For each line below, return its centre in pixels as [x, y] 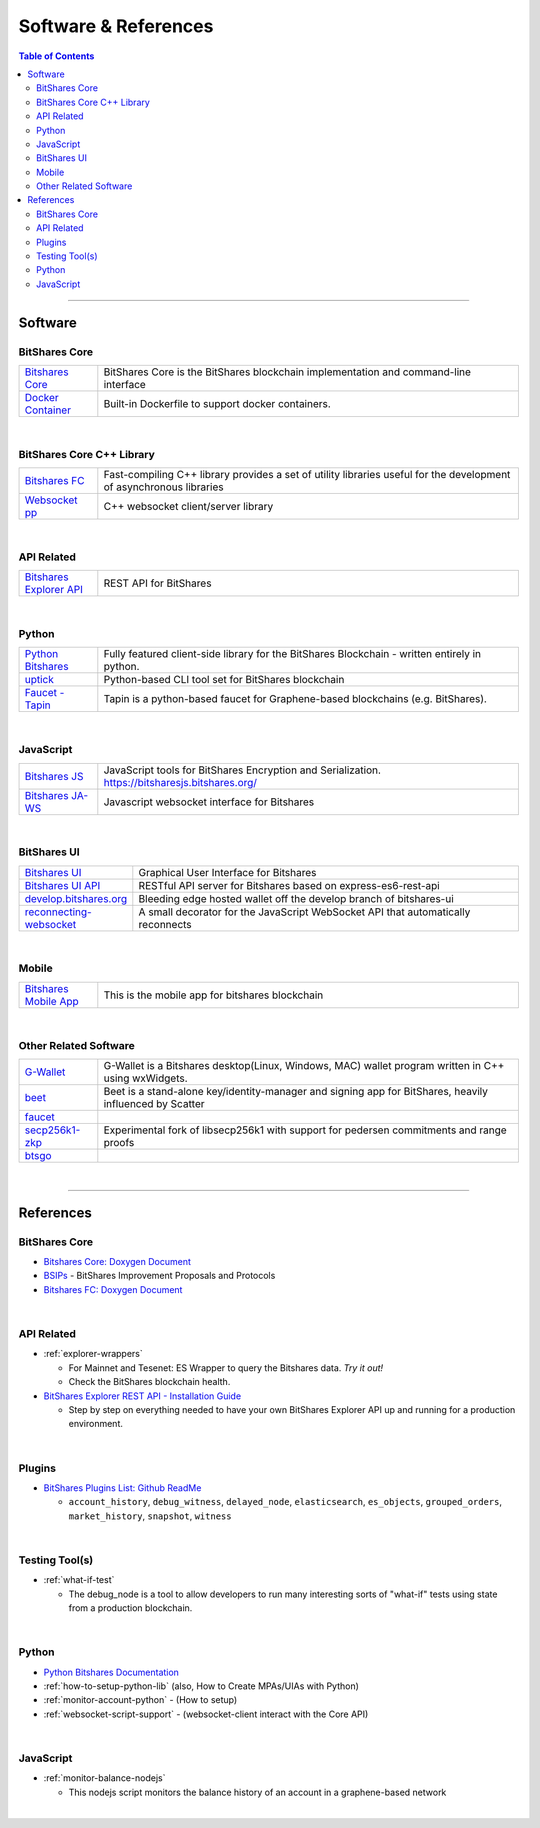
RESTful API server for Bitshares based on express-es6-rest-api [289, 885]
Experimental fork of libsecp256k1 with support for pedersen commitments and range [305, 1130]
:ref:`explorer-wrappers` [93, 1354]
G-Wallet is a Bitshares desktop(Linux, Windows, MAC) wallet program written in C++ [304, 1065]
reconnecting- [58, 912]
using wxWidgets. [146, 1078]
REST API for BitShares [157, 583]
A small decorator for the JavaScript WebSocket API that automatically [304, 912]
